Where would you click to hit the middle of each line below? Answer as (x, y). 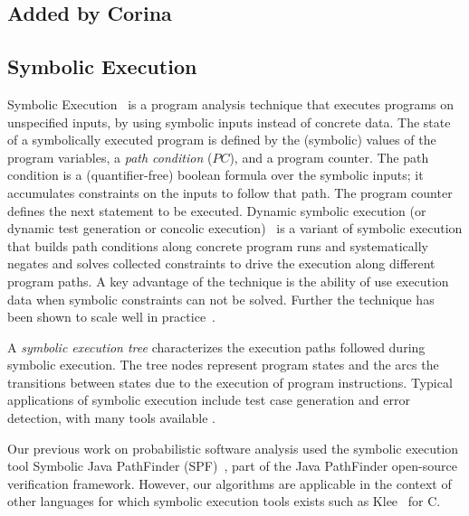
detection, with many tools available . (111, 418)
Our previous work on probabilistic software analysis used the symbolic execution (233, 448)
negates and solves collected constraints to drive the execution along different (221, 263)
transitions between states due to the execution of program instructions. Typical (230, 382)
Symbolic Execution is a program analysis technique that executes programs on (231, 103)
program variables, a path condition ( (110, 157)
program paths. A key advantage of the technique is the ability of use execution (228, 281)
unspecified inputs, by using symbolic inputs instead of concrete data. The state (229, 122)
